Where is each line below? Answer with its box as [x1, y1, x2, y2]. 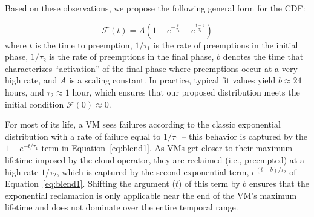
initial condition [5, 97, 64, 110]
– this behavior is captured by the [182, 129, 307, 142]
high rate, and [5, 74, 57, 86]
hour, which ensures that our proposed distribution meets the [72, 85, 300, 98]
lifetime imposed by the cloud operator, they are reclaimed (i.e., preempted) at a [5, 153, 304, 166]
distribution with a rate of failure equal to [5, 129, 161, 142]
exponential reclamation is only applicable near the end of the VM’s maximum [5, 189, 297, 201]
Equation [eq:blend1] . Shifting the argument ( [5, 177, 175, 190]
